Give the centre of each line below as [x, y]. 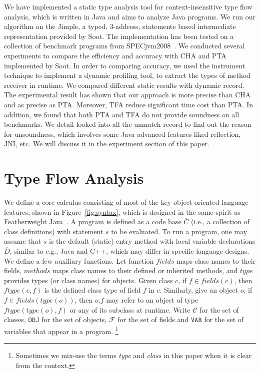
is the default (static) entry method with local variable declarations [152, 241]
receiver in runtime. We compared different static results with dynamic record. [124, 85]
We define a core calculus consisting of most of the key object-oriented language [126, 202]
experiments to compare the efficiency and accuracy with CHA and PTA [115, 55]
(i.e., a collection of [220, 221]
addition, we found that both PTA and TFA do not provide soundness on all [122, 114]
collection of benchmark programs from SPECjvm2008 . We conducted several [124, 46]
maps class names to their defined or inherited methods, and [145, 270]
